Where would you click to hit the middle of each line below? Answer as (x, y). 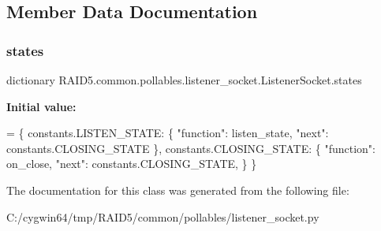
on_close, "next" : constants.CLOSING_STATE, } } (132, 164)
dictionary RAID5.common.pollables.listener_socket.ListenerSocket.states (184, 80)
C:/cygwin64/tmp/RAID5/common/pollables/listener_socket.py (163, 216)
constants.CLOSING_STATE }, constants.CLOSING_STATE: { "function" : (191, 148)
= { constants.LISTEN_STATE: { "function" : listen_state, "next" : (168, 133)
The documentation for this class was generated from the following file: (178, 190)
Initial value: (41, 106)
